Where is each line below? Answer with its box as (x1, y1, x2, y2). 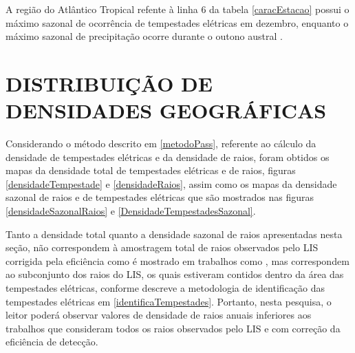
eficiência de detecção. (6, 334, 98, 349)
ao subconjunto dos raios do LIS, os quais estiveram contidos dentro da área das (6, 267, 344, 281)
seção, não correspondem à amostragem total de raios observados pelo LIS (6, 240, 319, 255)
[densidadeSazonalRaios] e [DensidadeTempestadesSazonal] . (6, 204, 256, 218)
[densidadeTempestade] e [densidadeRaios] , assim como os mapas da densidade (6, 176, 337, 191)
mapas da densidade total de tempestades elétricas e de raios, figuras (6, 163, 296, 178)
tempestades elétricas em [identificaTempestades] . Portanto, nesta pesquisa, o (6, 294, 332, 308)
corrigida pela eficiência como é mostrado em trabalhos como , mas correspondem (6, 253, 349, 268)
